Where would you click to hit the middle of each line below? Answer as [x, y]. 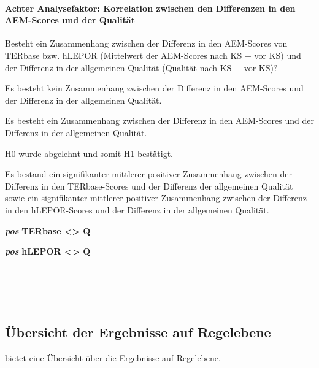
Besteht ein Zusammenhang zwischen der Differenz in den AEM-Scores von [146, 43]
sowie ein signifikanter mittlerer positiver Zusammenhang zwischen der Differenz [156, 198]
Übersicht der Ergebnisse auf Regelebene [138, 332]
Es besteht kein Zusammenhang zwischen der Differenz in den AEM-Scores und [154, 88]
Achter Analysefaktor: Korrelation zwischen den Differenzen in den [150, 8]
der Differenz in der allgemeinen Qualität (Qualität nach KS [118, 67]
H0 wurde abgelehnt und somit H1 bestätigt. [89, 153]
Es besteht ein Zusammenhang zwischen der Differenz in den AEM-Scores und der [159, 121]
